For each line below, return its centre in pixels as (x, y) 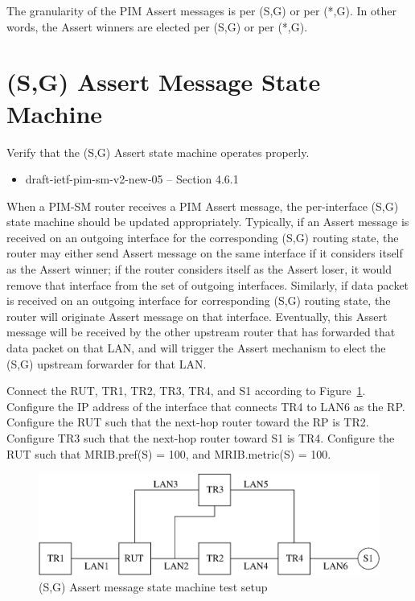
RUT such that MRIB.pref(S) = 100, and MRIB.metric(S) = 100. (169, 453)
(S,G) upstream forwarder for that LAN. (107, 363)
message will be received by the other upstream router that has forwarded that (201, 332)
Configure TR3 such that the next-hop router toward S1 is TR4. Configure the (201, 438)
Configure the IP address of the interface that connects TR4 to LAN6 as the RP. (206, 406)
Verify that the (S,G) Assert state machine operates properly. (158, 152)
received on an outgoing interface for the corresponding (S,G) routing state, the (203, 237)
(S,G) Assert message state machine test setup (153, 586)
